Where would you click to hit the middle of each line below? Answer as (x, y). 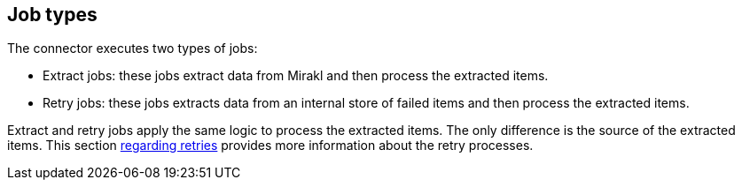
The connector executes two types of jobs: (133, 49)
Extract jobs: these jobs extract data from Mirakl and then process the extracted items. (296, 76)
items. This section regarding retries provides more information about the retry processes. (270, 146)
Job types (52, 15)
